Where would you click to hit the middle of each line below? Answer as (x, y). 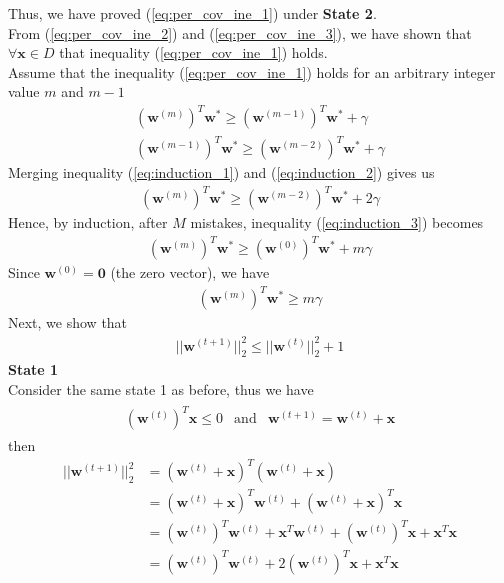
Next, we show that (68, 322)
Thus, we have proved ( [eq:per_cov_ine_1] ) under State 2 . (192, 13)
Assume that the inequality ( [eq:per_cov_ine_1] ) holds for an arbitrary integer (252, 71)
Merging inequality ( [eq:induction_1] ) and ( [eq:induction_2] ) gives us (221, 172)
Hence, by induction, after (88, 222)
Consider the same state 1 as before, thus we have (161, 388)
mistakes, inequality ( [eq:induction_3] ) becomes (337, 222)
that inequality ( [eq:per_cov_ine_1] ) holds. (193, 52)
